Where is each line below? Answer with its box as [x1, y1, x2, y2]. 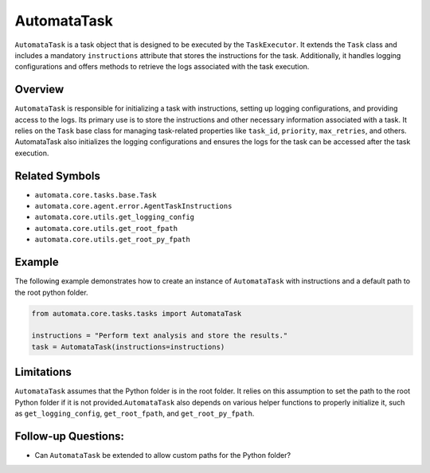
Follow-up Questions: [14, 429, 125, 443]
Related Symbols [14, 169, 101, 182]
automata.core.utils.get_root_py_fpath [34, 235, 190, 244]
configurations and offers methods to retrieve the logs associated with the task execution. [14, 62, 310, 72]
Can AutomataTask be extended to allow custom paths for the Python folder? [34, 450, 291, 459]
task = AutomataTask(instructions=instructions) [31, 342, 225, 351]
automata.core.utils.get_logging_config [34, 213, 195, 222]
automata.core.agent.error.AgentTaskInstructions [34, 201, 233, 211]
